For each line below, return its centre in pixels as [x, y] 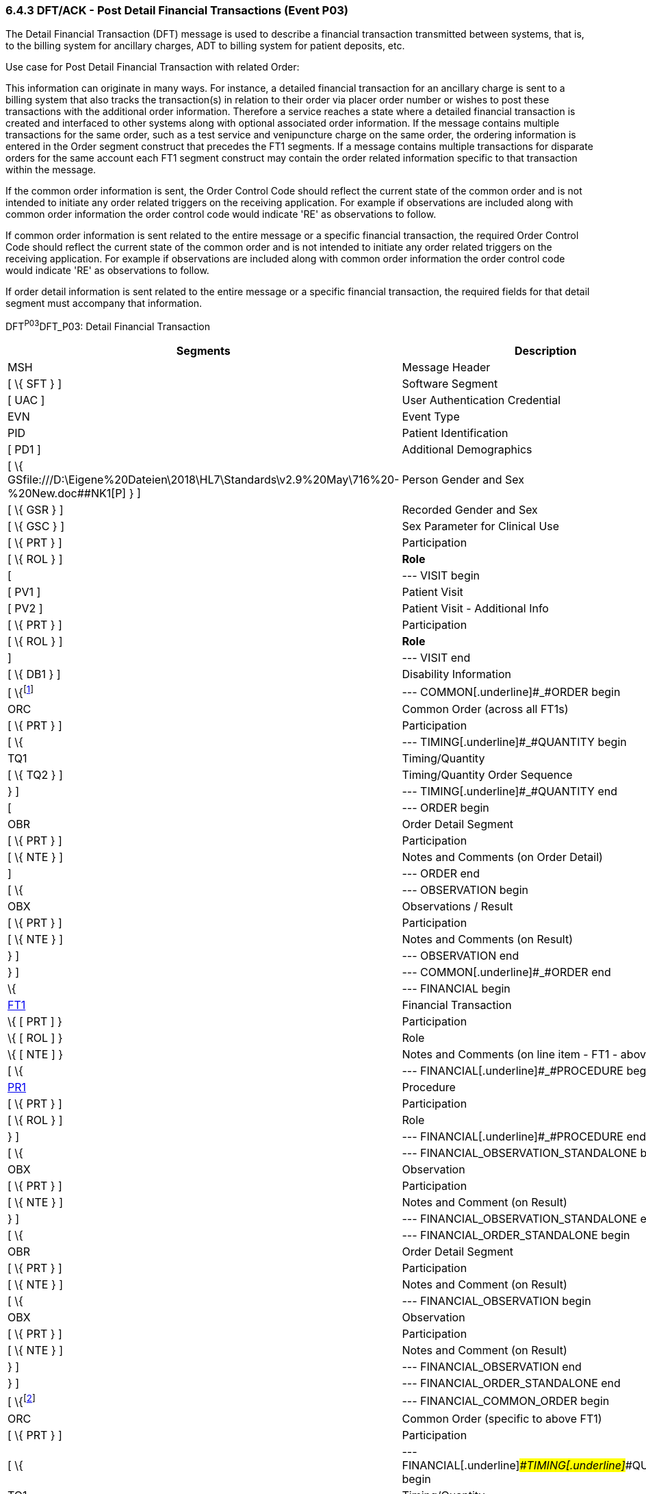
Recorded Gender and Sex [470, 510]
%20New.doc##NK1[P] [67, 494]
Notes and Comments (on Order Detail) [502, 857]
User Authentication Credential [481, 400]
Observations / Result [457, 907]
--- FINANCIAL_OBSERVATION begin [496, 1301]
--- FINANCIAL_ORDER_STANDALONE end [511, 1383]
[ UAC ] [26, 400]
